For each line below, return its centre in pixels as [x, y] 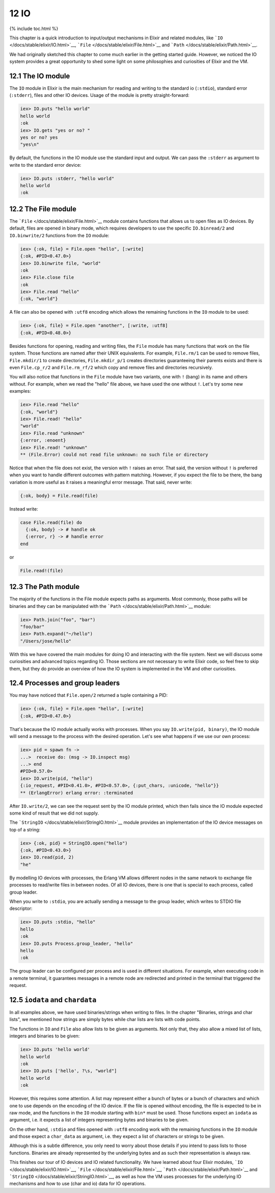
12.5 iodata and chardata [53, 1000]
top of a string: [25, 829]
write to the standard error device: [45, 165]
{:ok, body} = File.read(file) [59, 496]
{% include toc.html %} [34, 29]
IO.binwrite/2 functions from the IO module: [59, 235]
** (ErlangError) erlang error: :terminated [77, 793]
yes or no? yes [39, 137]
